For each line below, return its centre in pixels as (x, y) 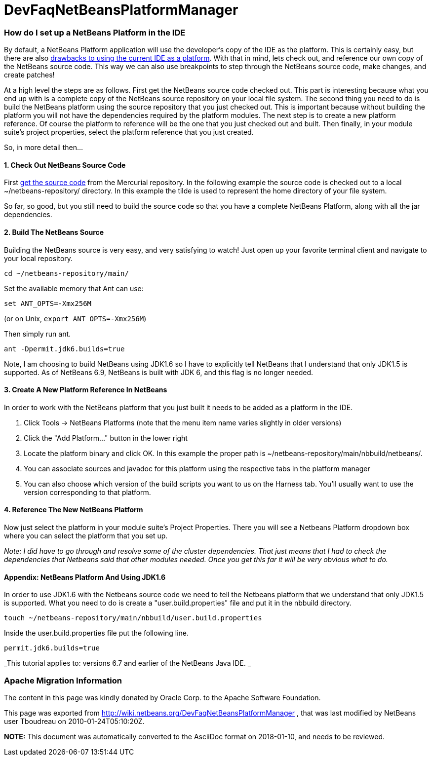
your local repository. (39, 258)
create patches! (29, 75)
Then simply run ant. (38, 334)
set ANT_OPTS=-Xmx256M (48, 303)
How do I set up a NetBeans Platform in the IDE (95, 32)
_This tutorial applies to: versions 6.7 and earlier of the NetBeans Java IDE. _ (128, 663)
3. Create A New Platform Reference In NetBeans (86, 390)
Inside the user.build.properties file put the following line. (96, 633)
